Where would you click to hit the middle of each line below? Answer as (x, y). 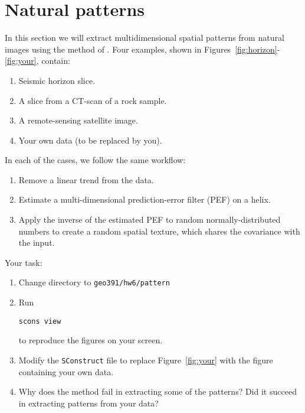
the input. (37, 243)
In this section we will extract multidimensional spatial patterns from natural (145, 38)
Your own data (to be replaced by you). (90, 140)
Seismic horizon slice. (57, 80)
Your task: (24, 262)
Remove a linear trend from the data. (86, 179)
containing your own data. (66, 371)
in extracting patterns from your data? (88, 403)
